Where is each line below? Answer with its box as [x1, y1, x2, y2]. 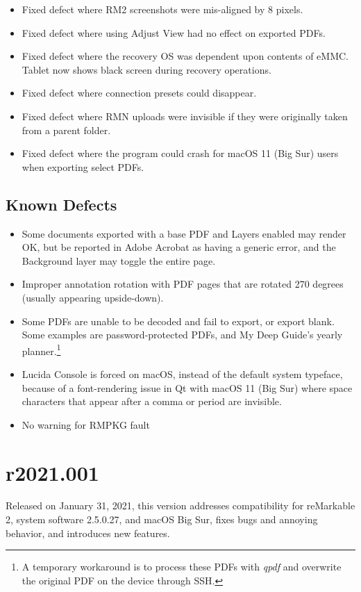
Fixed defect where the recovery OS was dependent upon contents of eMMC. [22, 49, 349, 63]
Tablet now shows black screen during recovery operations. [22, 62, 271, 76]
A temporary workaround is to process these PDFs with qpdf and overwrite [22, 559, 342, 574]
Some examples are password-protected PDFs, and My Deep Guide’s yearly [22, 327, 343, 342]
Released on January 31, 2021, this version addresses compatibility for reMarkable [6, 498, 355, 513]
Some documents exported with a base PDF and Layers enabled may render [22, 226, 346, 240]
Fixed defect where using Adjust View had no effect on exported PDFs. [22, 25, 326, 40]
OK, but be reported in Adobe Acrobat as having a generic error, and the [22, 240, 336, 254]
